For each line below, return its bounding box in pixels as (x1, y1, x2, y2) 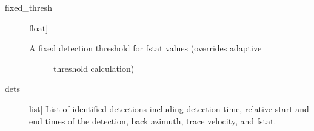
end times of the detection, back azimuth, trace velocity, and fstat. (29, 114, 276, 127)
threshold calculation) (53, 62, 135, 74)
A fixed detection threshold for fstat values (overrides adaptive (29, 42, 262, 54)
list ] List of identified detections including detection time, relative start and (29, 102, 309, 115)
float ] (29, 21, 48, 34)
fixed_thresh (5, 1, 52, 13)
